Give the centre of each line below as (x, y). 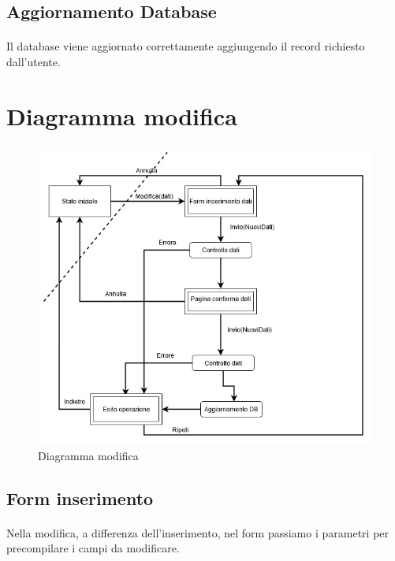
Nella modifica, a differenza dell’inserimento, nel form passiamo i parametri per (198, 532)
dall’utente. (34, 61)
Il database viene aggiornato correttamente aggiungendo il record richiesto (186, 46)
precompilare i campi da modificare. (93, 548)
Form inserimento (80, 498)
